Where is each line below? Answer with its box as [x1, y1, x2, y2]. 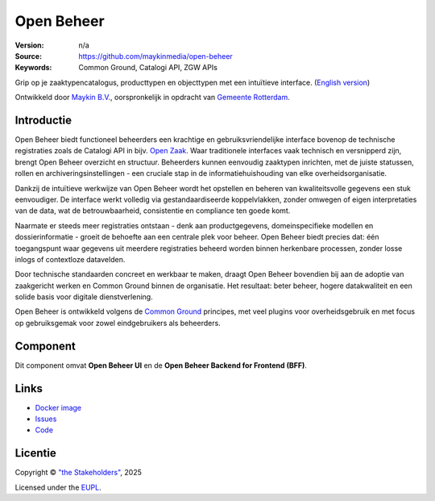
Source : [14, 51, 43, 61]
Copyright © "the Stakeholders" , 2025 [14, 468, 143, 478]
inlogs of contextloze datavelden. [14, 254, 126, 264]
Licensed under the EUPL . [14, 482, 101, 492]
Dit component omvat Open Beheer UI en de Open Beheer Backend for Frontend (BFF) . [14, 360, 308, 370]
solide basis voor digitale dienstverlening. [14, 292, 153, 302]
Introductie [14, 113, 72, 127]
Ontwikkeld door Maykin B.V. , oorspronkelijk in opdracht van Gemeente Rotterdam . [14, 93, 290, 102]
